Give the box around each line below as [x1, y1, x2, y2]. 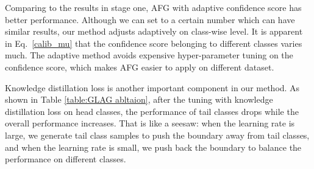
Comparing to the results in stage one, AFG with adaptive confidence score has [5, 1, 302, 13]
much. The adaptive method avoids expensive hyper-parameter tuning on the [5, 49, 293, 61]
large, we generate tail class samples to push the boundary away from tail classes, [5, 128, 310, 141]
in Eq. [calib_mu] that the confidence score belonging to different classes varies [5, 36, 302, 49]
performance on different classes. [5, 153, 126, 165]
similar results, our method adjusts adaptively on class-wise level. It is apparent [5, 25, 303, 38]
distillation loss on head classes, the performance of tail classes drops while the [5, 105, 299, 117]
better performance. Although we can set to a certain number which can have [5, 13, 295, 26]
